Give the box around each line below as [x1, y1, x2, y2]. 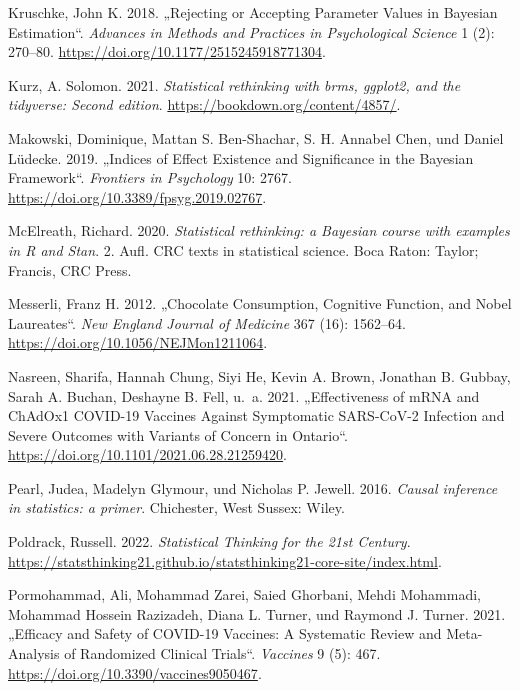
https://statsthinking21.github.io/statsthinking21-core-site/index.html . [8, 550, 442, 571]
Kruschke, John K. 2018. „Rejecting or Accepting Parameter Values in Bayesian [8, 2, 498, 22]
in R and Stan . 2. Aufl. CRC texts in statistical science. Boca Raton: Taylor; [8, 239, 479, 260]
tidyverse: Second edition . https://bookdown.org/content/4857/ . [8, 94, 401, 115]
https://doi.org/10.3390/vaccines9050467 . [8, 662, 262, 683]
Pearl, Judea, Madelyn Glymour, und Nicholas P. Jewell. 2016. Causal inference [8, 477, 498, 498]
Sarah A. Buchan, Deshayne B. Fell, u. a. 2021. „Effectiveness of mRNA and [8, 385, 480, 406]
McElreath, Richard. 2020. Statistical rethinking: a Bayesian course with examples [8, 220, 510, 241]
